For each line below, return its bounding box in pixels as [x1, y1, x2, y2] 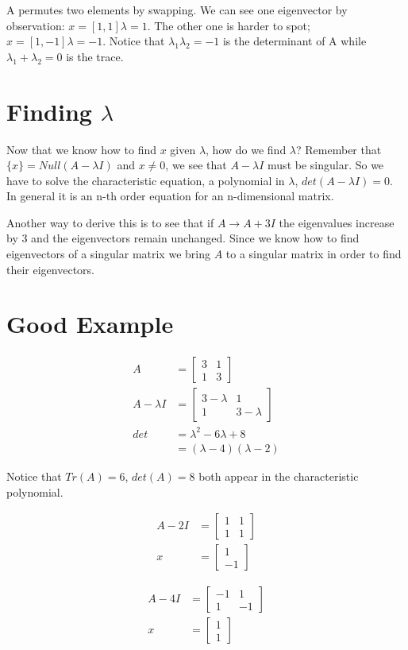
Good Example [6, 308, 174, 340]
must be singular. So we [268, 157, 384, 173]
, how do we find [206, 141, 287, 157]
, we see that [165, 157, 227, 173]
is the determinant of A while [222, 33, 367, 49]
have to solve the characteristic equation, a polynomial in [6, 172, 285, 188]
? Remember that [296, 141, 382, 157]
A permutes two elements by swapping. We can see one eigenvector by [6, 2, 348, 17]
